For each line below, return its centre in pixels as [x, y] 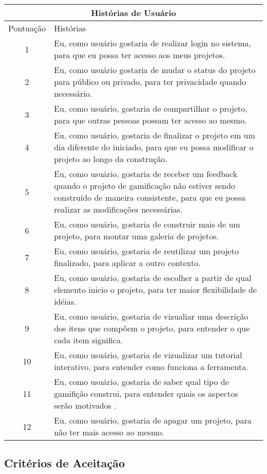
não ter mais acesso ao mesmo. [109, 432]
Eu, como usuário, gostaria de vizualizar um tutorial [148, 355]
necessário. [73, 93]
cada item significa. [89, 340]
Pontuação [27, 28]
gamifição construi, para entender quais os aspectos [146, 393]
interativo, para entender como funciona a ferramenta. [151, 367]
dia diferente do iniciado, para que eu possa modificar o [154, 147]
